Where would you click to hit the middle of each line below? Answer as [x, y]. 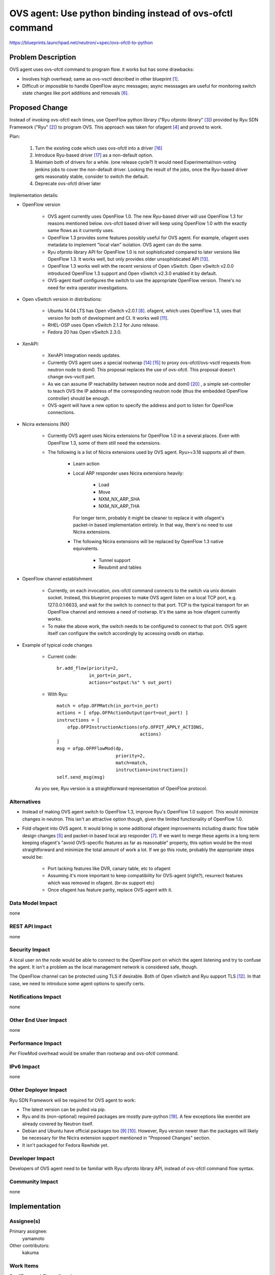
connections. [61, 413]
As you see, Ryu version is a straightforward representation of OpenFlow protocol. [121, 788]
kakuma [31, 1253]
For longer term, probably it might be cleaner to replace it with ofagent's [149, 518]
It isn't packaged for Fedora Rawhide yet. [65, 1145]
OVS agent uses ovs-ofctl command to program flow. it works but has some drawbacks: [102, 69]
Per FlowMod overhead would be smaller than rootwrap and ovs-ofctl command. [94, 1054]
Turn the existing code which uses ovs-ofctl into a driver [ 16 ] [99, 148]
